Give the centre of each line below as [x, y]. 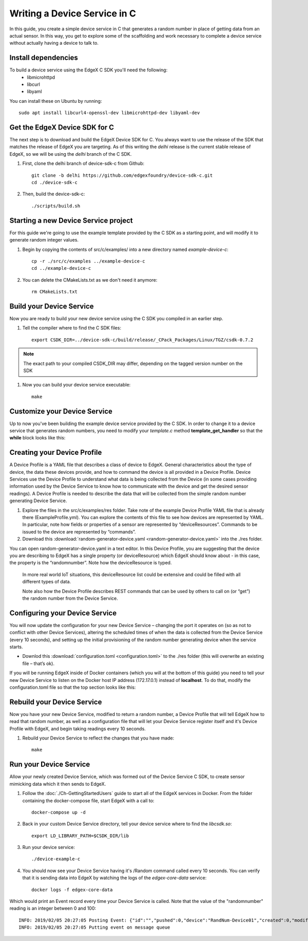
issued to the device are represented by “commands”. [79, 531]
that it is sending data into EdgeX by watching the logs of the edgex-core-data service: [114, 878]
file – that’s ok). [38, 663]
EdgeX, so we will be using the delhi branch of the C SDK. [71, 154]
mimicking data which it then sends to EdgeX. [58, 784]
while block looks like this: [37, 438]
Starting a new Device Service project [71, 220]
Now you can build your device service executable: [76, 385]
